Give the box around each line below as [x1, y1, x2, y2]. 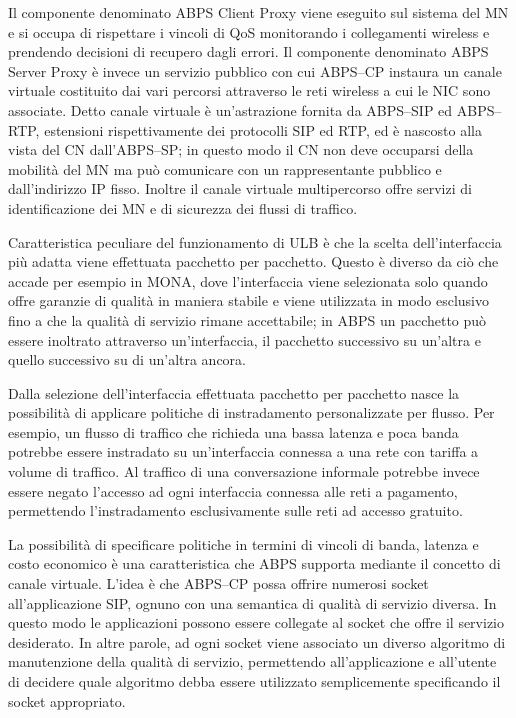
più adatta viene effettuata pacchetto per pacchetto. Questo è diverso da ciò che [8, 251, 499, 272]
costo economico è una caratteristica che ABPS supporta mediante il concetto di [8, 553, 501, 574]
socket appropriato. [8, 690, 126, 711]
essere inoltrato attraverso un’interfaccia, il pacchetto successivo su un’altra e [8, 329, 481, 350]
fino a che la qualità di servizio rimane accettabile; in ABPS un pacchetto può [8, 309, 487, 330]
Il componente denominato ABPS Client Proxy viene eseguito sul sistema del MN [8, 2, 509, 22]
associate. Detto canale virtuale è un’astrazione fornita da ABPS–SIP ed [8, 99, 453, 120]
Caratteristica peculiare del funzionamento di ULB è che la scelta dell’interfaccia [8, 231, 502, 252]
